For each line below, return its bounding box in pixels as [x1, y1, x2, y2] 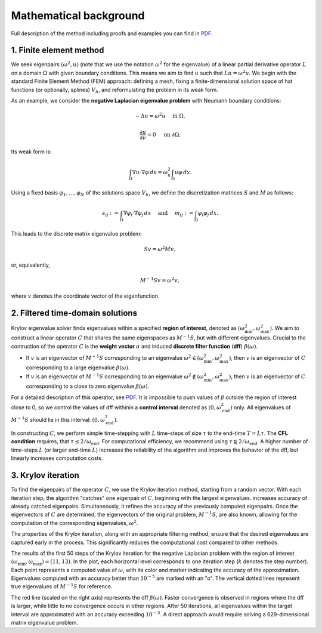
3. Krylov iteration [11, 470, 80, 480]
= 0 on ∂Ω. [147, 131, 181, 138]
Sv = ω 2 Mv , [144, 245, 176, 253]
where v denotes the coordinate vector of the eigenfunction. [11, 292, 160, 299]
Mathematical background [11, 9, 145, 22]
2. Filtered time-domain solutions [11, 308, 137, 319]
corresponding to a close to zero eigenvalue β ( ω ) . [26, 382, 150, 390]
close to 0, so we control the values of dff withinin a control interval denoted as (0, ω [11, 403, 222, 411]
